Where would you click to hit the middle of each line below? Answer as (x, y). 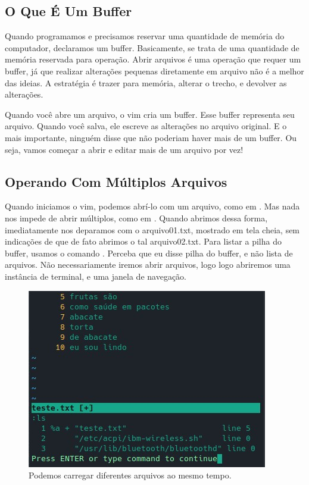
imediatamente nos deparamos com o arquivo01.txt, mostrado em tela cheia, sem (152, 229)
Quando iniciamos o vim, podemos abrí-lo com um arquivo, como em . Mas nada (152, 206)
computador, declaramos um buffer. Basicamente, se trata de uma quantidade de (152, 47)
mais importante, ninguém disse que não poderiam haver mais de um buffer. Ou (151, 137)
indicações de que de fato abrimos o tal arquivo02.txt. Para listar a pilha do (143, 241)
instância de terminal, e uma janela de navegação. (96, 276)
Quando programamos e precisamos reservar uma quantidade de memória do (145, 36)
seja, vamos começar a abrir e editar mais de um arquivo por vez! (124, 149)
